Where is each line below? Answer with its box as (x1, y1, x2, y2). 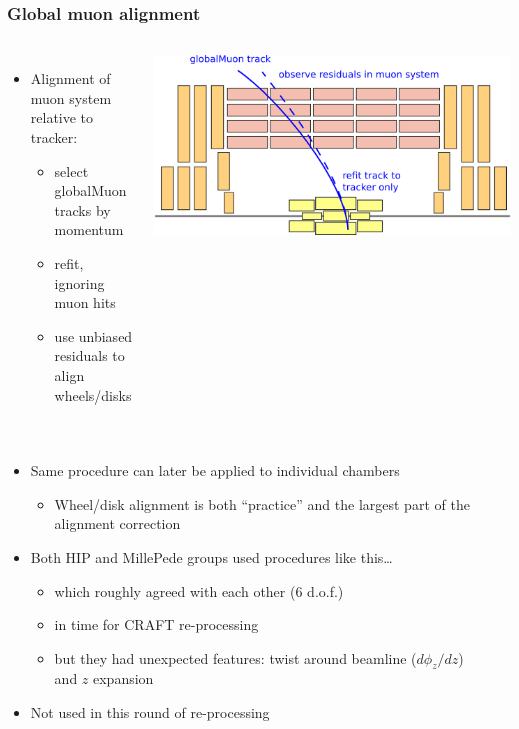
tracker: (30, 127, 78, 147)
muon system (30, 87, 112, 108)
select (54, 160, 89, 181)
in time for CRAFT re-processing (54, 614, 259, 635)
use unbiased (54, 325, 133, 346)
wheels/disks (54, 384, 132, 405)
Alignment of (30, 68, 111, 89)
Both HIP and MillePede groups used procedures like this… (30, 546, 393, 567)
